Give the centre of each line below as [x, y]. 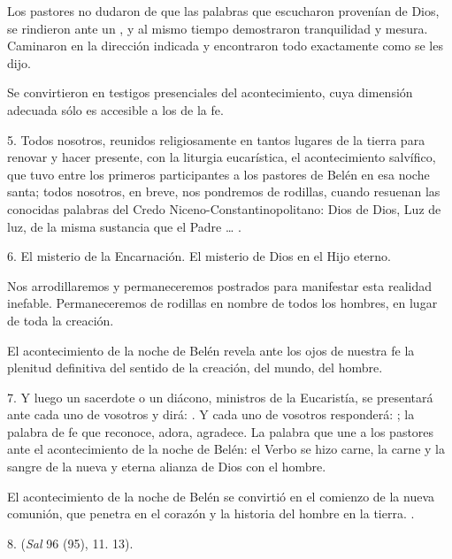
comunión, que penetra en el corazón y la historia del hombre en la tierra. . [211, 513]
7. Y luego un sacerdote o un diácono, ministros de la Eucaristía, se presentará [220, 397]
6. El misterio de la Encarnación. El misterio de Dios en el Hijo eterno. [199, 256]
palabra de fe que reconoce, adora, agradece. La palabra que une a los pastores [221, 431]
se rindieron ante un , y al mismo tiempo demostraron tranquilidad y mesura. [218, 28]
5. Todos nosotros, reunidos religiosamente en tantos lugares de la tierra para [216, 139]
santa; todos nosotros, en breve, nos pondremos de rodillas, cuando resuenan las [224, 191]
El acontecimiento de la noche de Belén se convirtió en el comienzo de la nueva [221, 496]
